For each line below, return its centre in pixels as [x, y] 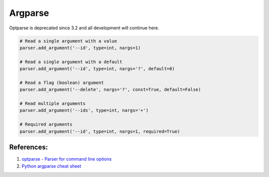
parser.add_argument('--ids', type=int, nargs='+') [84, 110]
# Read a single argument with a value [68, 41]
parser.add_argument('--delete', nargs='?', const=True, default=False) [110, 90]
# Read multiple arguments [53, 104]
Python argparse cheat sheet [52, 166]
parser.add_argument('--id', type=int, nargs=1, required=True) [100, 131]
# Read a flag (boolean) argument [62, 83]
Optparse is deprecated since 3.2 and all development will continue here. [84, 28]
